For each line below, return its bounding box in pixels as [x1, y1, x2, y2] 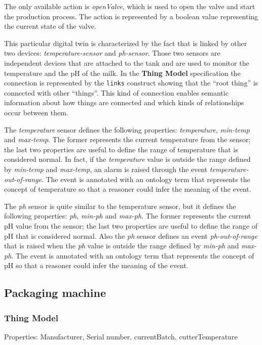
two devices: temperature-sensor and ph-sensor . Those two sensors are [4, 48, 220, 58]
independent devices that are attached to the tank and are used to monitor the [4, 57, 249, 68]
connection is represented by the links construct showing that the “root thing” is [4, 77, 258, 88]
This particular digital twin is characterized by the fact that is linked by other [4, 37, 247, 48]
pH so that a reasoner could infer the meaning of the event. [4, 260, 189, 271]
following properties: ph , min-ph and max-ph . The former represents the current [4, 210, 251, 221]
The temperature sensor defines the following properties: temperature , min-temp [4, 124, 250, 135]
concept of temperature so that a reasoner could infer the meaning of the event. [4, 184, 251, 194]
